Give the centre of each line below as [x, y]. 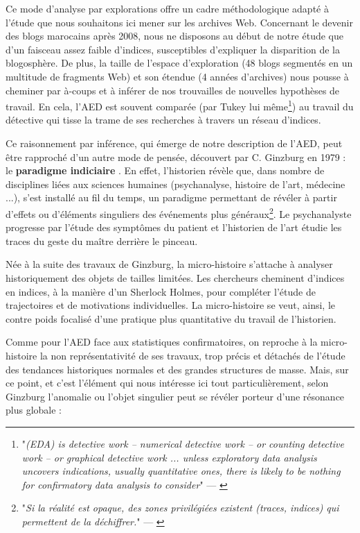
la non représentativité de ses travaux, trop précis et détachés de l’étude [192, 355]
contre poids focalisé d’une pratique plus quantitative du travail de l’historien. [171, 318]
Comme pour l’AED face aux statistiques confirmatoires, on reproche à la [162, 342]
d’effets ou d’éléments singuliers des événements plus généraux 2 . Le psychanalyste [179, 212]
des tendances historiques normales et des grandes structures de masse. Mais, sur [177, 369]
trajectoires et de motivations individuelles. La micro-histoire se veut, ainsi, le [171, 305]
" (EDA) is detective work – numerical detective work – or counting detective [183, 443]
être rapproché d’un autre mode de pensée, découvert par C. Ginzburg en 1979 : [176, 156]
